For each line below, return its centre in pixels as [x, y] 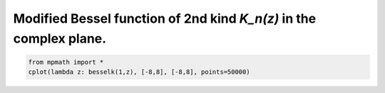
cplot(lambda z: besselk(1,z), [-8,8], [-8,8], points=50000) [139, 72]
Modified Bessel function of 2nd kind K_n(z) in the [165, 18]
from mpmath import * [66, 62]
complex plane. [60, 38]
